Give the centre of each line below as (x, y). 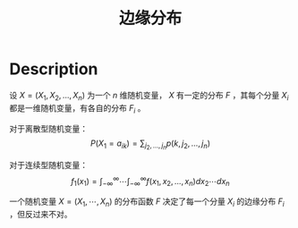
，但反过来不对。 (41, 214)
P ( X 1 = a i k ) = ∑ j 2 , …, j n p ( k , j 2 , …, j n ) (150, 145)
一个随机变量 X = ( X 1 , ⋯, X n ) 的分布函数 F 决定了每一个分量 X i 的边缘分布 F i (147, 202)
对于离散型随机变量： (48, 128)
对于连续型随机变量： (48, 165)
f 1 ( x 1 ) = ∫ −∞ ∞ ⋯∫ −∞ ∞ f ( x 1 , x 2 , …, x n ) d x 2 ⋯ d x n (150, 181)
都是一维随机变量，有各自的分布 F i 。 (77, 109)
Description (54, 69)
